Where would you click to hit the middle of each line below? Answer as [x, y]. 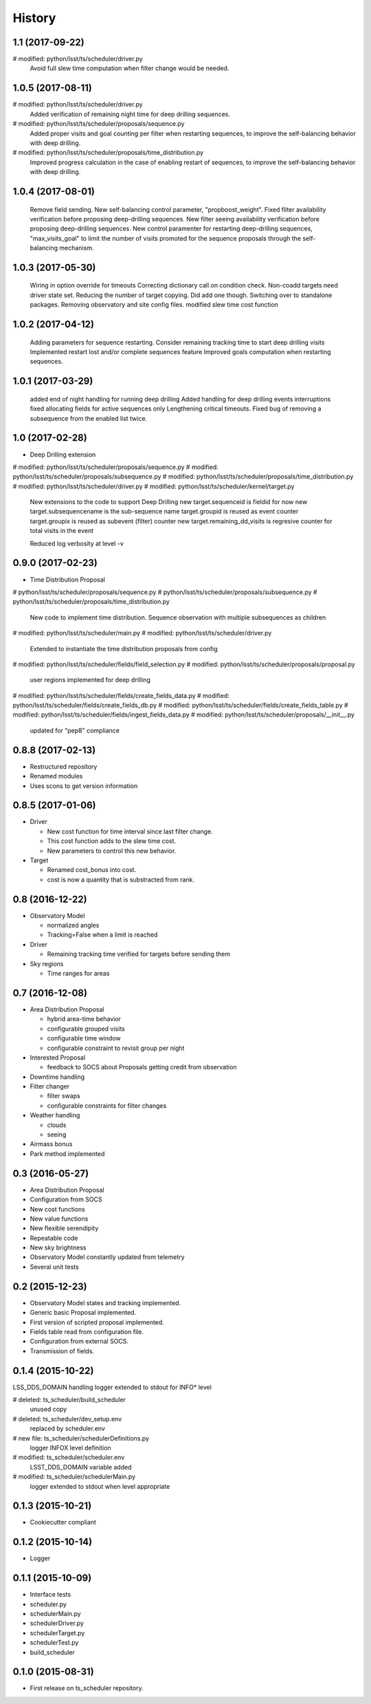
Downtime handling [57, 1077]
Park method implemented [67, 1154]
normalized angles [73, 926]
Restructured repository [64, 766]
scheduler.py [48, 1604]
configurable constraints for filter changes [107, 1105]
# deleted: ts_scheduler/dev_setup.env [67, 1419]
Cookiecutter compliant [63, 1522]
